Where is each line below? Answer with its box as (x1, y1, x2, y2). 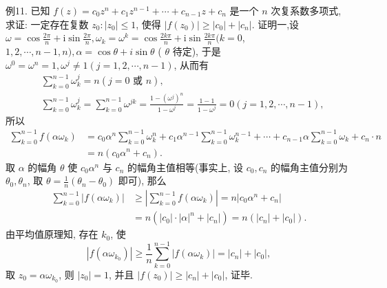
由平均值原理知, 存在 (6, 227, 98, 241)
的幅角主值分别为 (271, 159, 348, 174)
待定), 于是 (172, 44, 221, 58)
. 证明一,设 (251, 16, 300, 31)
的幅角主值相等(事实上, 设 (127, 159, 243, 174)
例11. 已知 (6, 3, 50, 17)
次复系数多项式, (271, 3, 342, 17)
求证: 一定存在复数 (6, 16, 89, 31)
